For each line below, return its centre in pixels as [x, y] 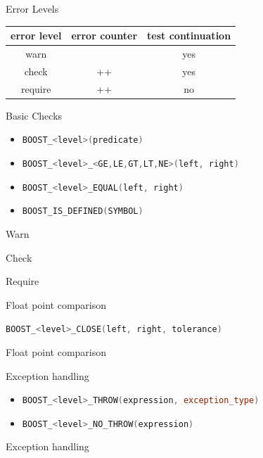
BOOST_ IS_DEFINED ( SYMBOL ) [83, 211]
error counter [104, 36]
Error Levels [32, 8]
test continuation [189, 36]
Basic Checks [34, 115]
